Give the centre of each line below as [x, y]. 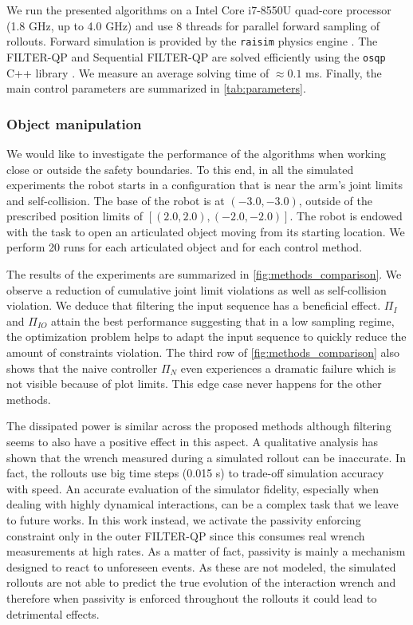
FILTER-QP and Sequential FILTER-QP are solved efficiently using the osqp [196, 56]
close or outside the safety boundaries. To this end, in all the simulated [180, 169]
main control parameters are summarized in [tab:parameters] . [156, 88]
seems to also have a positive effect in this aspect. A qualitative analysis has [193, 441]
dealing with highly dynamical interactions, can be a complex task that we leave [203, 504]
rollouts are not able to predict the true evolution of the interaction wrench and [201, 582]
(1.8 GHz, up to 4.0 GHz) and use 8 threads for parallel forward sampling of [193, 25]
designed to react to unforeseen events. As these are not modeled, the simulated [201, 566]
